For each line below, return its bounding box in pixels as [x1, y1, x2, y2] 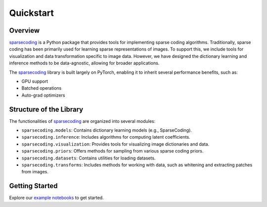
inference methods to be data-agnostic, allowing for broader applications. [9, 60, 160, 66]
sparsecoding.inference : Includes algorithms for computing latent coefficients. [21, 134, 190, 140]
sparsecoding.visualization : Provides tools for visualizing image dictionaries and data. [21, 141, 210, 147]
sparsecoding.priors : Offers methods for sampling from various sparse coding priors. [21, 148, 204, 154]
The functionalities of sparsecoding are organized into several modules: [9, 118, 156, 124]
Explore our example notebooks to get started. [9, 195, 104, 201]
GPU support [21, 78, 48, 84]
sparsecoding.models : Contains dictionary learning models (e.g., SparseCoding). [21, 127, 192, 133]
